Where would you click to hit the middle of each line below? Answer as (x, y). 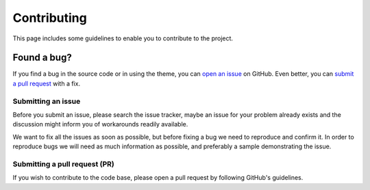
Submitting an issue (47, 101)
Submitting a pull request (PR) (63, 164)
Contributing (50, 18)
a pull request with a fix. (47, 83)
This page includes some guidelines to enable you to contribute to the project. (123, 38)
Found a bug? (42, 58)
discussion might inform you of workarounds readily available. (100, 124)
